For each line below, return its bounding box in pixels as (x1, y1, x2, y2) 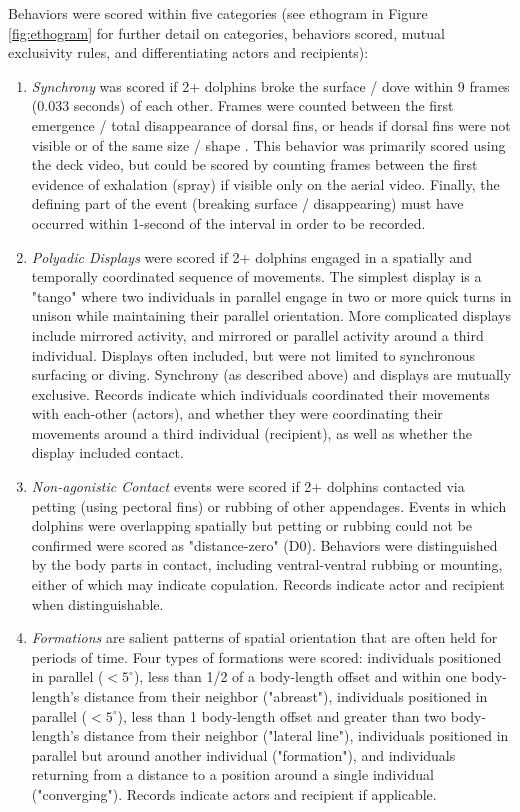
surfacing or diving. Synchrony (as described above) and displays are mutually (31, 364, 512, 385)
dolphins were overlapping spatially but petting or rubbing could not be (31, 515, 473, 536)
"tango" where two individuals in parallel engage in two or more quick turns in (31, 285, 512, 306)
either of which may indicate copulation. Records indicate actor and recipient (31, 574, 505, 595)
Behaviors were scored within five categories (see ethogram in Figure (8, 3, 428, 23)
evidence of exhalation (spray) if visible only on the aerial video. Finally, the (31, 173, 500, 194)
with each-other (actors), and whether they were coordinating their (31, 403, 443, 424)
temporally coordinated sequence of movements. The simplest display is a (31, 266, 482, 287)
